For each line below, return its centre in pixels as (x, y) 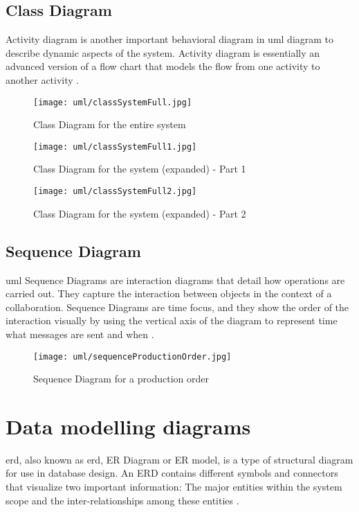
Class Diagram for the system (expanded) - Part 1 (140, 169)
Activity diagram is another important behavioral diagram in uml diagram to (170, 39)
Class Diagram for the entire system (110, 124)
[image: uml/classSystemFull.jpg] (113, 102)
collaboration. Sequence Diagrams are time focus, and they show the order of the (177, 307)
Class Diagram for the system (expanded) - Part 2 (140, 213)
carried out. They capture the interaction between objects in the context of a (169, 293)
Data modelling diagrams (128, 426)
